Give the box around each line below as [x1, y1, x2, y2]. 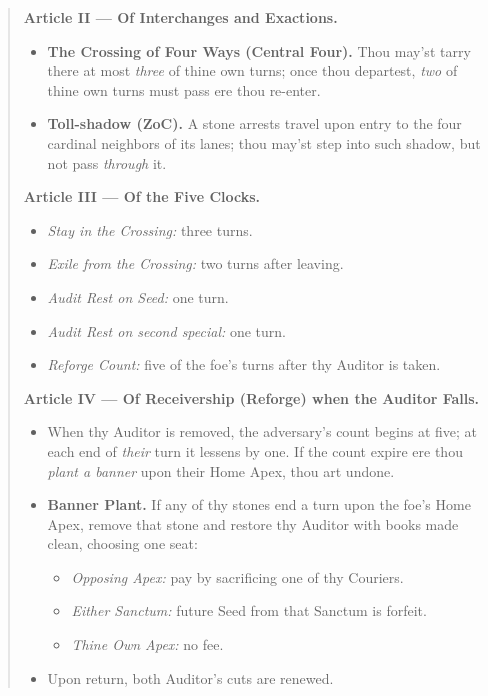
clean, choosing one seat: [47, 533, 198, 554]
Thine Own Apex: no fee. [71, 634, 224, 655]
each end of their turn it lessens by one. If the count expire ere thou [47, 440, 463, 461]
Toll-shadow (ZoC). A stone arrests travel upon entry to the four [47, 113, 462, 134]
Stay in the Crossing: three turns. [47, 219, 253, 240]
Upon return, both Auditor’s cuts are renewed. [47, 667, 334, 688]
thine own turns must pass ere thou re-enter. [47, 79, 321, 100]
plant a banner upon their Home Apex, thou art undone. [47, 460, 395, 481]
